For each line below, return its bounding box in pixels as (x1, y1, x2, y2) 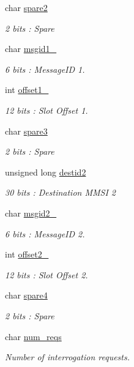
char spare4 (5, 289, 48, 302)
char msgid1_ (5, 42, 57, 55)
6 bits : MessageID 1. (5, 62, 85, 75)
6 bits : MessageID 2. (5, 227, 85, 240)
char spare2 (5, 1, 48, 13)
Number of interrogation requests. (5, 350, 130, 363)
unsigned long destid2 (5, 165, 86, 178)
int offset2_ (5, 248, 49, 261)
